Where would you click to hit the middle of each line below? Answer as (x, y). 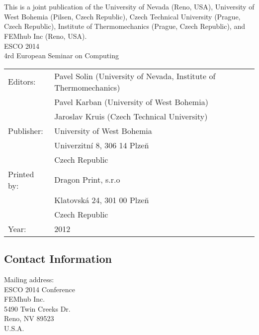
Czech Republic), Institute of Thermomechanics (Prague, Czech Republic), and (125, 26)
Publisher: (26, 130)
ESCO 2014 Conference (40, 289)
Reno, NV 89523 (29, 318)
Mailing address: (29, 279)
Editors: (22, 82)
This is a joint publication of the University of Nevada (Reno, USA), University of (129, 7)
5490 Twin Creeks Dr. (37, 308)
